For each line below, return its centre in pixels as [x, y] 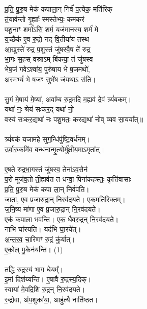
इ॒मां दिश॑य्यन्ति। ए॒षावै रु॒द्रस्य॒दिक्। [48, 279]
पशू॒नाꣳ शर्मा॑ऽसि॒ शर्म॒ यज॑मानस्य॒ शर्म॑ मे [51, 29]
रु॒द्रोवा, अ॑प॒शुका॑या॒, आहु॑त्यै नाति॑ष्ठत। [51, 299]
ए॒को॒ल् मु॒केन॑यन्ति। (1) [34, 249]
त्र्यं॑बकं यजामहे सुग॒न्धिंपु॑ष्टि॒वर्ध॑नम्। [48, 139]
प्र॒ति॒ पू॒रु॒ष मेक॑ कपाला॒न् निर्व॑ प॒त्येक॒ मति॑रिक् [58, 9]
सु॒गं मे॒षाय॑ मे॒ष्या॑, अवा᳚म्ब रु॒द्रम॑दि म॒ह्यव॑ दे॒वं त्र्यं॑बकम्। [68, 99]
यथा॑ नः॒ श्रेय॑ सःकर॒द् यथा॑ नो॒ [39, 109]
